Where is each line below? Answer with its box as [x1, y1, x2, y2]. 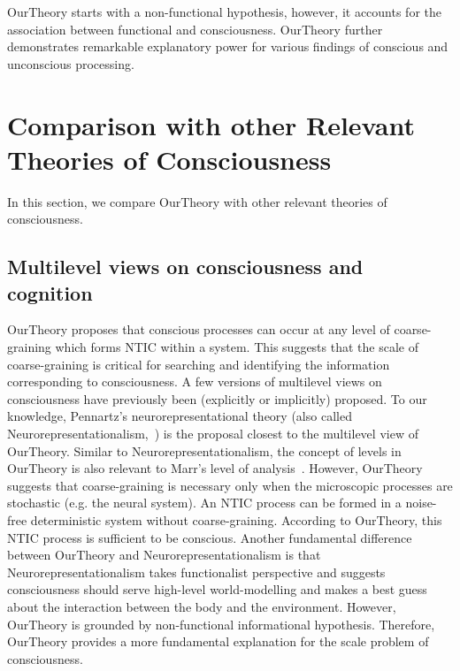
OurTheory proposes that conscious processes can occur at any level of [7, 320, 390, 339]
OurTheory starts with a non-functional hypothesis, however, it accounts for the [7, 3, 441, 20]
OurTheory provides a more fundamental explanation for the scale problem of [7, 632, 429, 651]
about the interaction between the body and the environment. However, [7, 597, 396, 615]
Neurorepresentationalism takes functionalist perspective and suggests [7, 562, 386, 581]
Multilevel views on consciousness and [7, 253, 364, 280]
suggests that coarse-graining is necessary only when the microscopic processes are [7, 476, 453, 494]
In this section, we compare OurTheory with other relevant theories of [7, 192, 387, 210]
